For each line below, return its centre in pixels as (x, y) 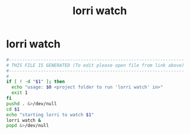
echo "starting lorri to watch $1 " (50, 115)
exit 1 (20, 93)
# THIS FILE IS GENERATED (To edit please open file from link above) (95, 65)
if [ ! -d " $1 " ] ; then (36, 82)
